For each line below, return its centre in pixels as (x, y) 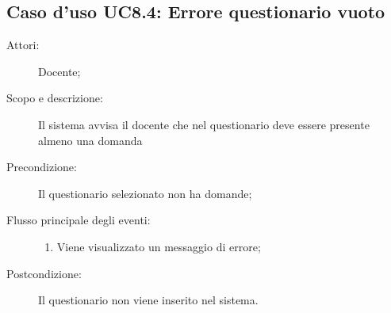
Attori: (23, 45)
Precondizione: (42, 167)
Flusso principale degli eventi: (79, 220)
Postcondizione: (44, 273)
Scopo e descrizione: (55, 98)
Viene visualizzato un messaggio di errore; (159, 246)
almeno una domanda (90, 140)
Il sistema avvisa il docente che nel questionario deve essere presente (204, 124)
